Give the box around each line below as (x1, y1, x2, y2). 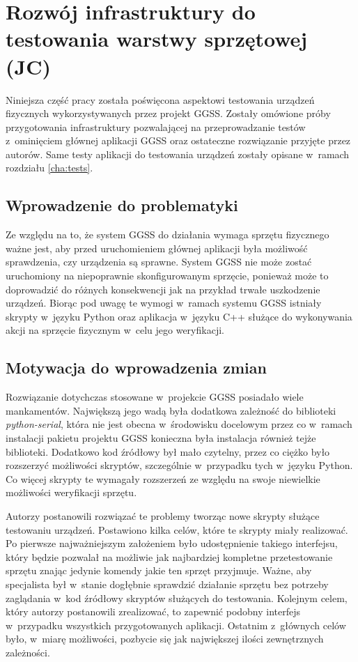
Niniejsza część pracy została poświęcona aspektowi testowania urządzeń (6, 92, 315, 107)
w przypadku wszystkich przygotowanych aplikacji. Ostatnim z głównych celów (6, 617, 346, 632)
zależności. (6, 645, 50, 659)
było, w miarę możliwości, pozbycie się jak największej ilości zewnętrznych (6, 631, 324, 646)
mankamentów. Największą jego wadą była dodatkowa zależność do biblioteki (6, 403, 336, 417)
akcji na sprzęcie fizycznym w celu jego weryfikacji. (6, 323, 224, 337)
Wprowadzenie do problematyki (6, 194, 238, 216)
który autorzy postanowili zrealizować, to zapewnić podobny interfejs (6, 604, 301, 619)
